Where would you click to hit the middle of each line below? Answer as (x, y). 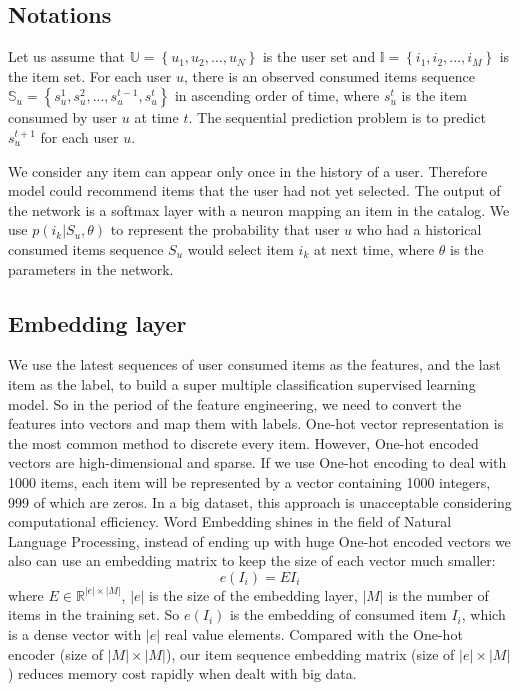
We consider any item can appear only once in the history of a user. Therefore (248, 170)
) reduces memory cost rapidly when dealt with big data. (182, 673)
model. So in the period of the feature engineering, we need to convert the (235, 403)
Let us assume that (67, 56)
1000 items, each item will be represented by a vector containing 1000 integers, (249, 481)
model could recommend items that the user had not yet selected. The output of (254, 190)
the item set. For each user (90, 75)
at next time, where (374, 248)
